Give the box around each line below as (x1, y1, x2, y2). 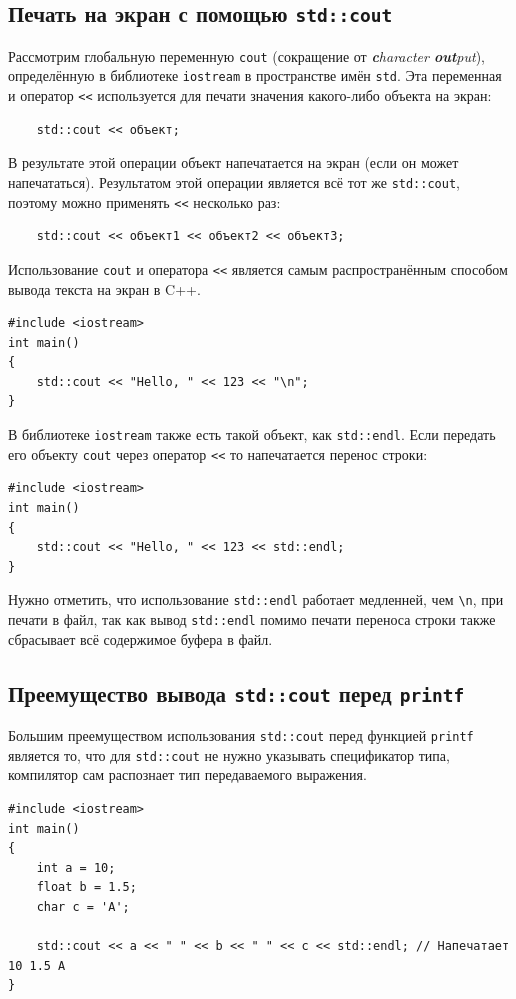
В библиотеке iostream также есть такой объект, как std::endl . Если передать (8, 424, 496, 445)
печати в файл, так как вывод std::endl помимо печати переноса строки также (8, 609, 496, 629)
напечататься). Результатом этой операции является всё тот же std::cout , (8, 171, 460, 192)
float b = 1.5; (36, 880, 137, 895)
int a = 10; (36, 860, 116, 875)
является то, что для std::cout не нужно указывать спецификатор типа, (8, 744, 450, 765)
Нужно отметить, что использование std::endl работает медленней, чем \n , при (8, 589, 504, 610)
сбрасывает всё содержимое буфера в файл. (8, 628, 273, 649)
